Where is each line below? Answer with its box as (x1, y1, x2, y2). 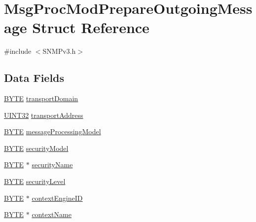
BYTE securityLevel (4, 176, 66, 186)
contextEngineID (32, 192, 83, 203)
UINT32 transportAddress (4, 110, 83, 120)
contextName (32, 209, 72, 220)
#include (4, 46, 32, 56)
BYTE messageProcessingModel (4, 126, 101, 137)
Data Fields (4, 70, 65, 85)
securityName (32, 159, 73, 170)
